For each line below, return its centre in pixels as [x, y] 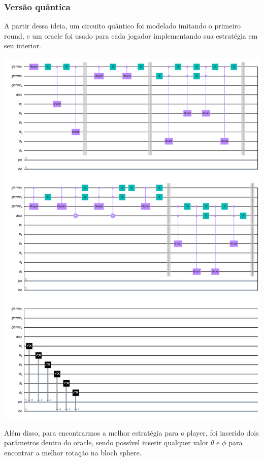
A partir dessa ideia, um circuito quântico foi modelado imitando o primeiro [122, 26]
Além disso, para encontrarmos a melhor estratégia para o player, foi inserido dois [131, 432]
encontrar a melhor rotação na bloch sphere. [73, 452]
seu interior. [23, 45]
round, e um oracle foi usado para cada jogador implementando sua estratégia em [131, 35]
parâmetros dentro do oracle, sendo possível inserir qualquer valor [106, 442]
